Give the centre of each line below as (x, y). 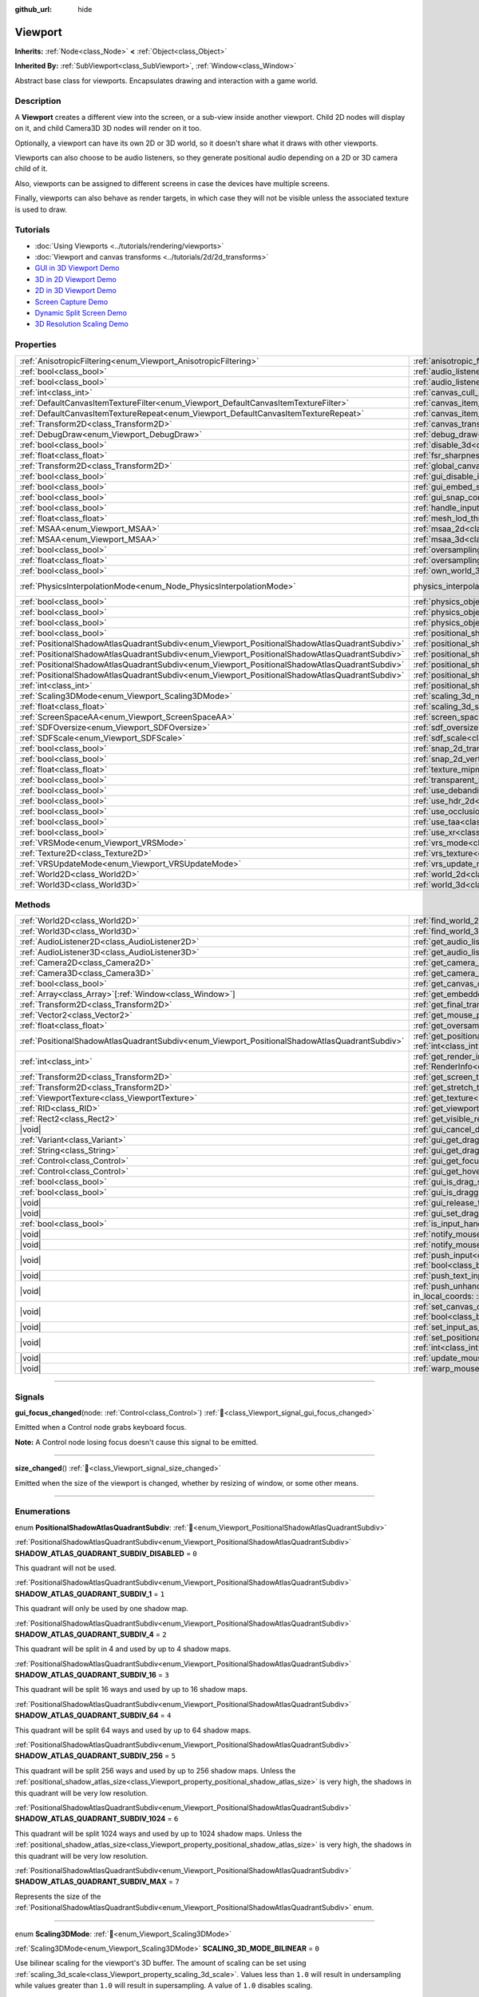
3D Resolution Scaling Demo (82, 324)
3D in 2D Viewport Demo (76, 279)
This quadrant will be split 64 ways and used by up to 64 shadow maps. (133, 1730)
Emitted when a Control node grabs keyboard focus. (101, 1427)
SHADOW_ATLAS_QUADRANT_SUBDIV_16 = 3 (92, 1675)
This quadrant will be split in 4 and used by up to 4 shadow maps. (123, 1649)
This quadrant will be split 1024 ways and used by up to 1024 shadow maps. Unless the (158, 1833)
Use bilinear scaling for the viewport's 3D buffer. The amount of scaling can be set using (160, 1963)
